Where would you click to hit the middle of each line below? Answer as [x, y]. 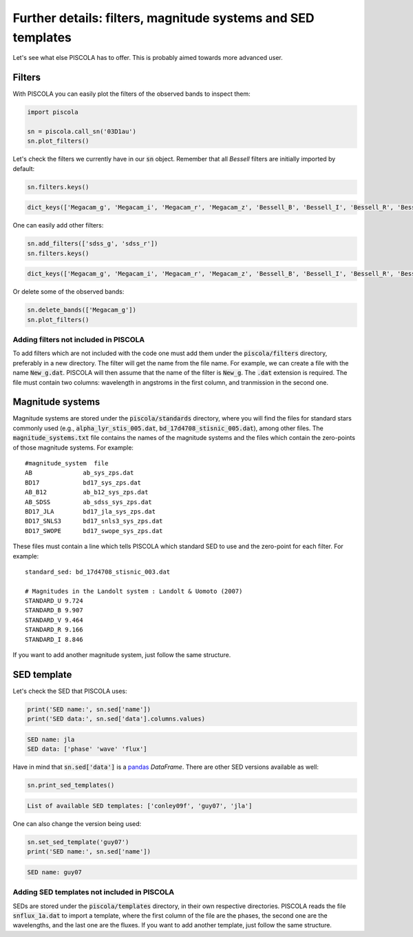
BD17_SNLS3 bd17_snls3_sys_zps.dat [94, 521]
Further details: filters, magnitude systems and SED [163, 18]
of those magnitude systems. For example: [73, 447]
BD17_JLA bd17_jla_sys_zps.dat [91, 511]
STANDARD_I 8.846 [54, 639]
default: [24, 168]
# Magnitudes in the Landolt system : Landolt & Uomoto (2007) [134, 591]
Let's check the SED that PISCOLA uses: [70, 691]
